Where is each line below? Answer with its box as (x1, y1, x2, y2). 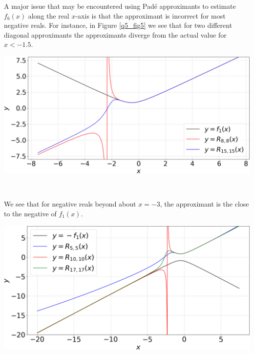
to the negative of (4, 208, 57, 218)
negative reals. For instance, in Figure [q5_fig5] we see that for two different (4, 20, 233, 30)
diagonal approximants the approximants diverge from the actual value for (4, 29, 227, 40)
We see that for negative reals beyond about (4, 199, 136, 209)
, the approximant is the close (160, 199, 249, 209)
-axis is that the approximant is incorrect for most (75, 10, 226, 21)
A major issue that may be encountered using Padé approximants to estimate (4, 1, 236, 11)
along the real (28, 10, 69, 21)
